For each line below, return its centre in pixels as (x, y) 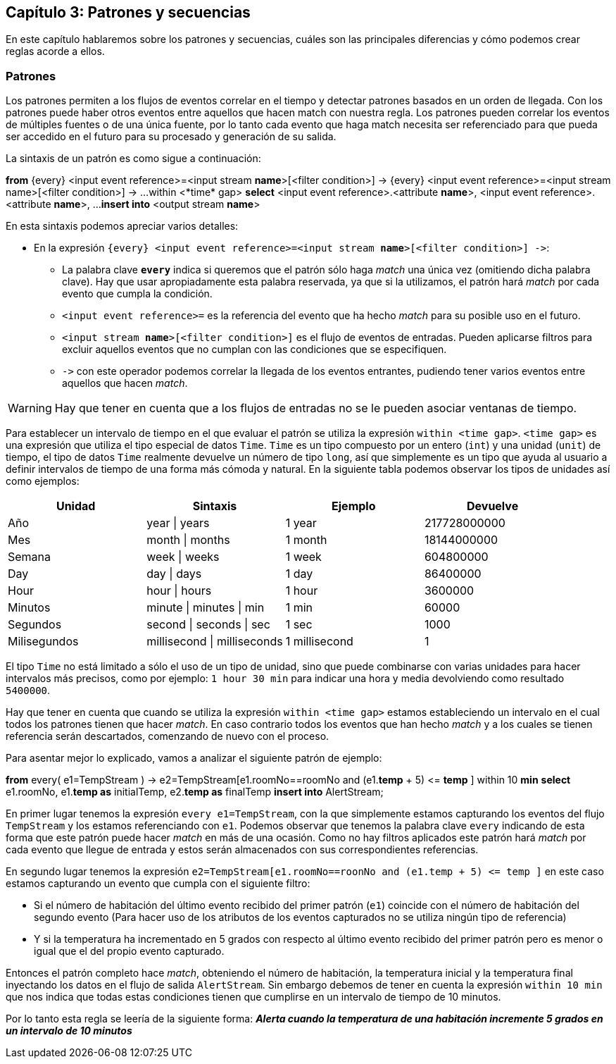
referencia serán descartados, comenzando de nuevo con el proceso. (168, 736)
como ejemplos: (43, 481)
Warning (30, 408)
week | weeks (183, 557)
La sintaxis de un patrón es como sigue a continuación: (133, 159)
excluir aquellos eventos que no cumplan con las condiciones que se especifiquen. (254, 349)
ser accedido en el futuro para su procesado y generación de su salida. (171, 137)
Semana (30, 557)
